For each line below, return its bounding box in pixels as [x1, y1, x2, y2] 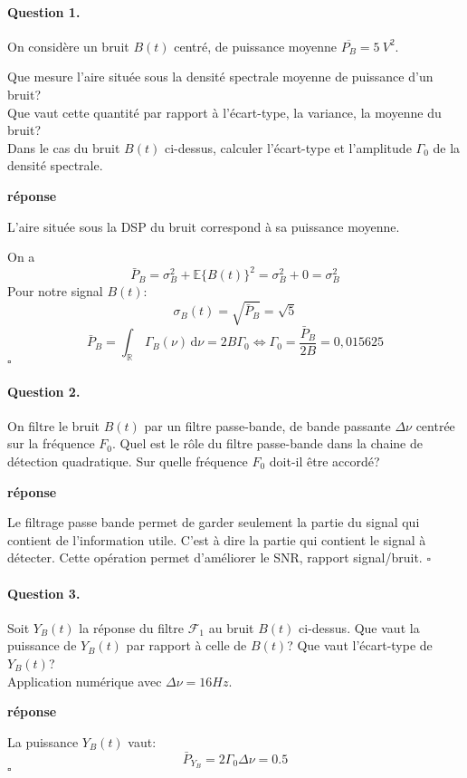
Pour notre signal [7, 282, 103, 301]
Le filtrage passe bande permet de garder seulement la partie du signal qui [7, 513, 420, 532]
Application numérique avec [7, 671, 162, 690]
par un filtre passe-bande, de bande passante [144, 416, 391, 435]
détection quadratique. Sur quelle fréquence [7, 452, 248, 470]
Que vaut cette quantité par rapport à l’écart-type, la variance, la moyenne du [7, 102, 442, 121]
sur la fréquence [7, 434, 95, 453]
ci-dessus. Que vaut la [299, 618, 420, 637]
